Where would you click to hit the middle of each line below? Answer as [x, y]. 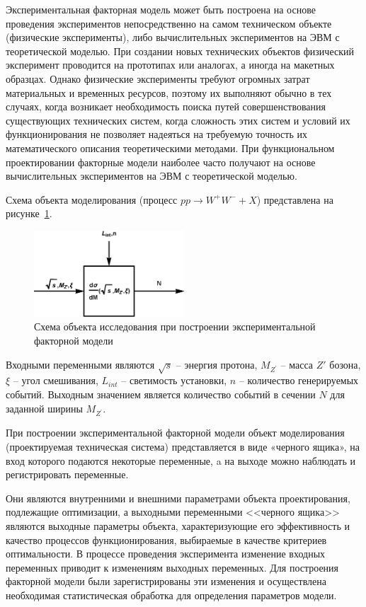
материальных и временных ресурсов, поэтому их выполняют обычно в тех [169, 92]
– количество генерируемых [299, 380]
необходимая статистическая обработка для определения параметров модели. [171, 595]
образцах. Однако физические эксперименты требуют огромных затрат [158, 78]
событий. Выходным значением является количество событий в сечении [161, 394]
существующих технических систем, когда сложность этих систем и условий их [178, 120]
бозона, [345, 364]
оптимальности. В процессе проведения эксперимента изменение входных [166, 554]
